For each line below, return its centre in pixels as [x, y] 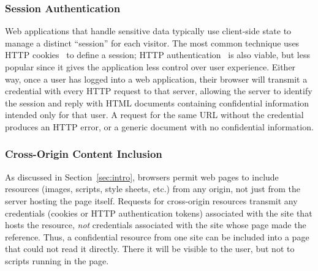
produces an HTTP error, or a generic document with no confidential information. [159, 126]
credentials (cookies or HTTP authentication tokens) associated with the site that [159, 213]
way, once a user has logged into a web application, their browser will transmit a [156, 79]
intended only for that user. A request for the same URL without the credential [154, 115]
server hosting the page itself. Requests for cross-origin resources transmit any [151, 200]
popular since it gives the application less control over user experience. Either [150, 67]
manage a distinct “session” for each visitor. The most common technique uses [152, 43]
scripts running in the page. [57, 260]
